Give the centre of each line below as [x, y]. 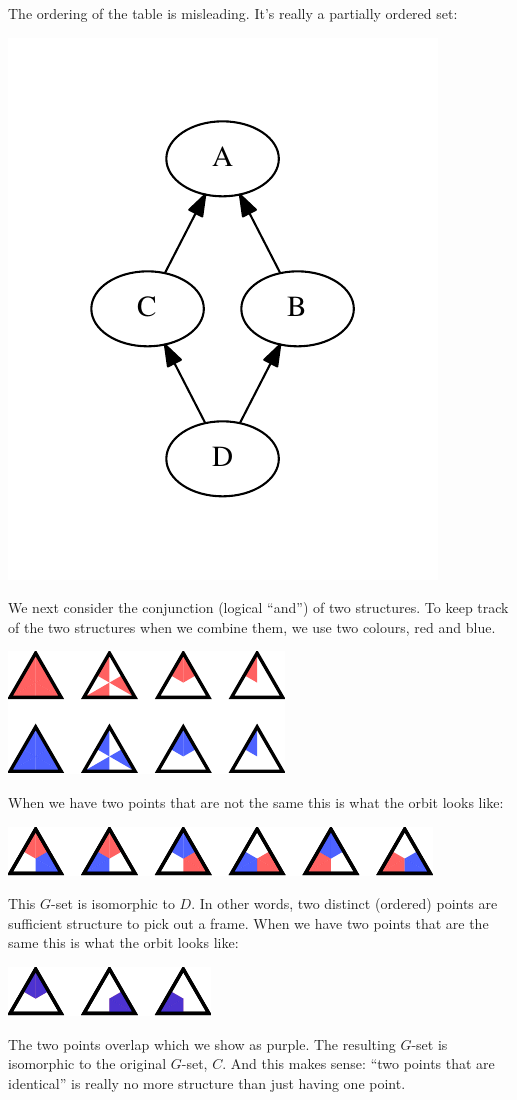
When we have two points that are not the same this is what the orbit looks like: [256, 801]
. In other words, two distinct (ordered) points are [344, 903]
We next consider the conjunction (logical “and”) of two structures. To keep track [258, 607]
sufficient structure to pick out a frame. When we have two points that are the [248, 922]
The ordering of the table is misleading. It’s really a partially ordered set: [233, 13]
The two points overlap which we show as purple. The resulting [202, 1043]
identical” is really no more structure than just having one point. [207, 1082]
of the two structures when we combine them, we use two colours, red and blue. [252, 626]
